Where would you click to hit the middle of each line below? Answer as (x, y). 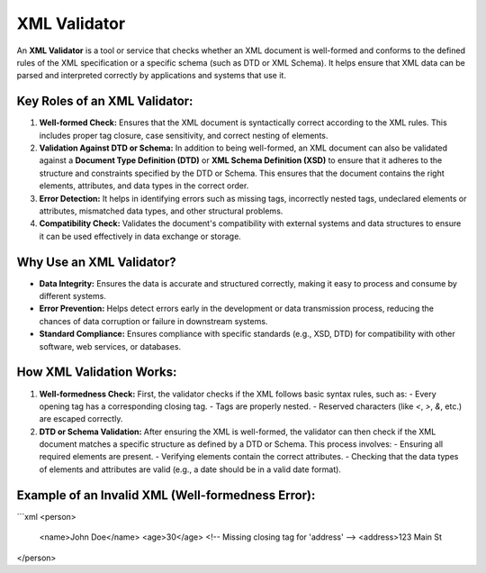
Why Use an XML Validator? (96, 262)
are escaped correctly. (81, 419)
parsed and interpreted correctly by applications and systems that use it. (152, 76)
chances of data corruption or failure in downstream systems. (153, 321)
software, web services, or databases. (110, 346)
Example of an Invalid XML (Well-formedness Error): (166, 495)
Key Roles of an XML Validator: (105, 101)
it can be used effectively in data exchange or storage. (140, 236)
